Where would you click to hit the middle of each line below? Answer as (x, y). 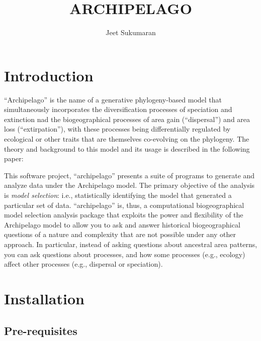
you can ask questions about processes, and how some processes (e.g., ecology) (125, 254)
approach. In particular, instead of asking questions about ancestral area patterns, (131, 244)
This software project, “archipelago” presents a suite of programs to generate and (129, 175)
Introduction (49, 75)
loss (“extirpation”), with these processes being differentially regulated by (117, 129)
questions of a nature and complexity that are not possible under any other (120, 234)
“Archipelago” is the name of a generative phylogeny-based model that (113, 99)
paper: (14, 158)
